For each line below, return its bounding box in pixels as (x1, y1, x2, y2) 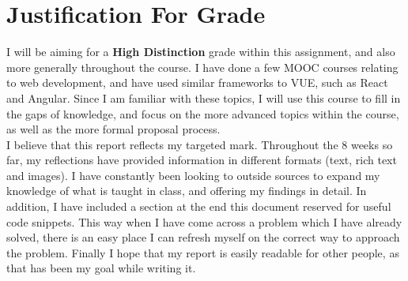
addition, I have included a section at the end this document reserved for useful (6, 198, 391, 215)
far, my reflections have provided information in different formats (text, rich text (6, 152, 397, 168)
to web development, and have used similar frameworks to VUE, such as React (6, 74, 388, 91)
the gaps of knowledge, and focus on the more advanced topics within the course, (6, 105, 399, 122)
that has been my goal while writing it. (6, 260, 196, 276)
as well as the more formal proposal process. (6, 121, 221, 137)
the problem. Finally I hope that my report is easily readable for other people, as (6, 244, 399, 260)
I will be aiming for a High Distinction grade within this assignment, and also (6, 43, 395, 60)
